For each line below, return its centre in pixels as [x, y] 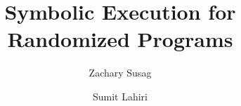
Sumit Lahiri [120, 96]
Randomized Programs [120, 39]
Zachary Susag [120, 73]
